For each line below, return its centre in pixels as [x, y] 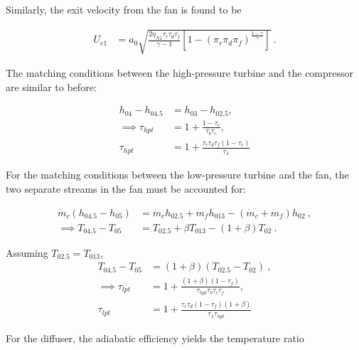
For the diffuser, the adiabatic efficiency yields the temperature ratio [155, 338]
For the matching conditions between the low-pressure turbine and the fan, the [177, 175]
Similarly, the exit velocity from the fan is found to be [124, 9]
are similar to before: [51, 86]
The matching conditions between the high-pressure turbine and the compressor [180, 73]
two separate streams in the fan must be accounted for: [126, 189]
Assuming [27, 252]
